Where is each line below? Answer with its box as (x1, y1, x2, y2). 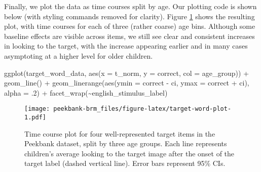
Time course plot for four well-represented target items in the (24, 128, 215, 139)
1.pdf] (24, 114, 46, 121)
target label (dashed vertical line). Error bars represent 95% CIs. (24, 158, 226, 168)
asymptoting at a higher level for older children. (4, 50, 153, 61)
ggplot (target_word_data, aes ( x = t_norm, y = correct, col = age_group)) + (4, 67, 249, 78)
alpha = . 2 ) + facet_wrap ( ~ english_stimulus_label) (4, 87, 168, 98)
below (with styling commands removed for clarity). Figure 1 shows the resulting (4, 11, 255, 21)
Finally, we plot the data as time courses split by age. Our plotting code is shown (4, 1, 257, 11)
